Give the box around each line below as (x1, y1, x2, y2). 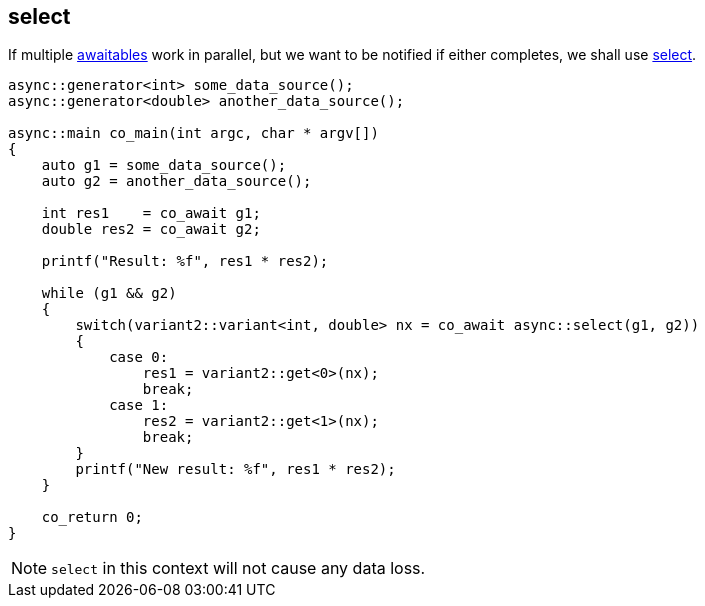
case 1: (109, 397, 169, 414)
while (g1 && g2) (41, 285, 177, 302)
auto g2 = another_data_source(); (41, 173, 312, 190)
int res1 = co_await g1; (41, 205, 261, 222)
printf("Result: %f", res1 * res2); (41, 253, 329, 270)
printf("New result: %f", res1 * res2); (75, 461, 396, 478)
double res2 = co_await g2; (41, 221, 261, 238)
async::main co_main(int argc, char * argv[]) (8, 125, 379, 142)
